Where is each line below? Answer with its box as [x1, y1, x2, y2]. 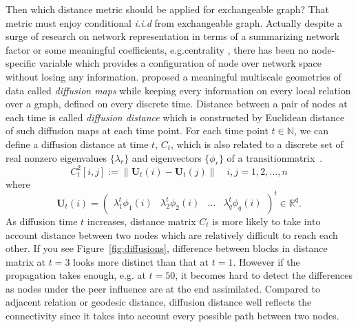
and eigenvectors [131, 150, 202, 165]
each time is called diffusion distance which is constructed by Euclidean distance [6, 109, 345, 124]
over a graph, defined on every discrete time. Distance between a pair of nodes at [6, 96, 348, 111]
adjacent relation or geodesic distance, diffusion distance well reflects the [6, 295, 312, 309]
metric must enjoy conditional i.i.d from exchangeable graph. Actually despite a [6, 15, 342, 30]
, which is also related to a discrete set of [171, 136, 344, 151]
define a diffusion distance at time [6, 136, 149, 151]
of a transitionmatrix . [227, 150, 323, 165]
